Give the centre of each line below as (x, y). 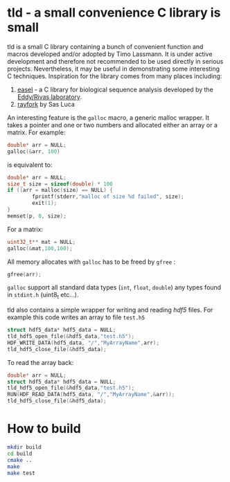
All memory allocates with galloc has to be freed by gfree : (91, 262)
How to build (44, 429)
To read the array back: (41, 362)
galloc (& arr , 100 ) (34, 151)
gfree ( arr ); (24, 274)
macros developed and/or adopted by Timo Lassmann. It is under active (110, 54)
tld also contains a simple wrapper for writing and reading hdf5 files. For (110, 310)
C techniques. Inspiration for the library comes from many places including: (115, 76)
